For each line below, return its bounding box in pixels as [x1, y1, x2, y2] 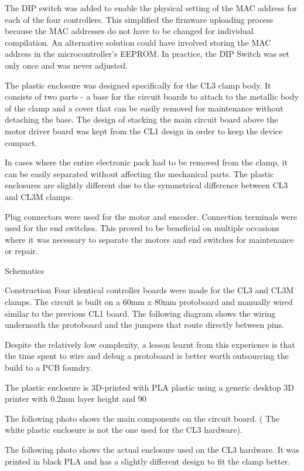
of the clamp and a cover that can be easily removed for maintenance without [5, 101, 283, 114]
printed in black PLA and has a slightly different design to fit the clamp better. [5, 455, 291, 467]
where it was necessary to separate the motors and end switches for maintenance [5, 233, 294, 245]
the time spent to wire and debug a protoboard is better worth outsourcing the [5, 350, 289, 362]
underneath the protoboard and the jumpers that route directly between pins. [5, 318, 284, 331]
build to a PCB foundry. [5, 361, 93, 374]
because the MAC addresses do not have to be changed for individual [5, 25, 254, 37]
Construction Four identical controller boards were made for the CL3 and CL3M [5, 284, 294, 296]
